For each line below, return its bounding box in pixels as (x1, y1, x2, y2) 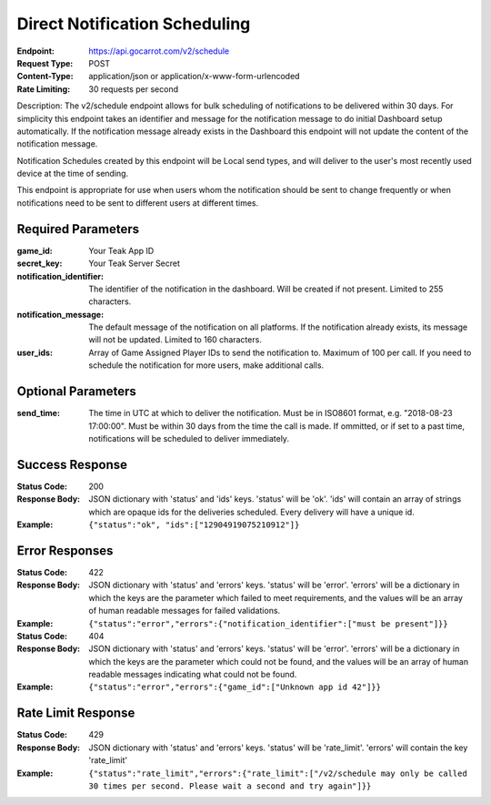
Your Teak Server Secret (88, 258, 181, 269)
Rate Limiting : (16, 83, 71, 95)
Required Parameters (16, 221, 140, 237)
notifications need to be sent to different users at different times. (16, 197, 259, 209)
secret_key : (16, 258, 63, 269)
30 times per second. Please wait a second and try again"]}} (88, 780, 372, 791)
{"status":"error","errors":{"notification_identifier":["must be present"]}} (88, 618, 449, 628)
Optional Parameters (16, 383, 136, 400)
